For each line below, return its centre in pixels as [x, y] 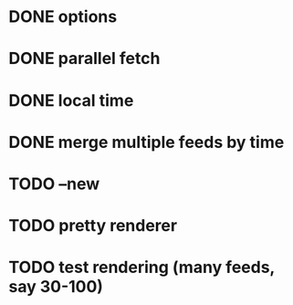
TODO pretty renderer [93, 226]
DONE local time [71, 100]
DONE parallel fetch [84, 59]
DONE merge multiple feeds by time [146, 142]
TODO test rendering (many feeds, [142, 268]
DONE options [63, 17]
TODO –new [54, 184]
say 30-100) [56, 287]
